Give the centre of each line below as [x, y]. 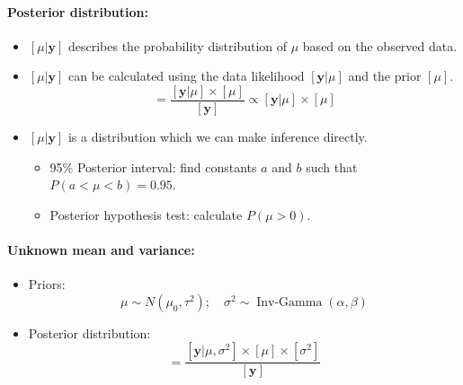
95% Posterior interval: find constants [153, 166]
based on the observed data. [380, 45]
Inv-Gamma [289, 302]
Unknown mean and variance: [101, 250]
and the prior [385, 76]
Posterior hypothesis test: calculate [146, 214]
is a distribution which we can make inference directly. [218, 137]
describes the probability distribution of [178, 45]
